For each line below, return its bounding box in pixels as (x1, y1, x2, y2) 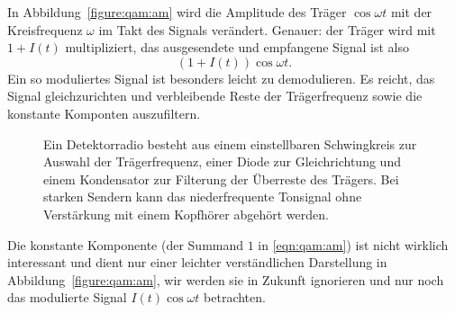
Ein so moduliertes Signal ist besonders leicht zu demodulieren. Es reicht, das (7, 68, 435, 87)
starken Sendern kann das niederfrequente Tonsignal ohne (43, 187, 362, 206)
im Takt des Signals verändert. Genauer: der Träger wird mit (98, 20, 436, 39)
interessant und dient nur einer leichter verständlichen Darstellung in (7, 253, 387, 272)
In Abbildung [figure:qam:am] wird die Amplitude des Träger (7, 3, 347, 21)
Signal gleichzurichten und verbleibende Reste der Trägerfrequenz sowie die (7, 86, 423, 105)
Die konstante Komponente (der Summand (7, 235, 244, 254)
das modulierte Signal (7, 288, 127, 307)
